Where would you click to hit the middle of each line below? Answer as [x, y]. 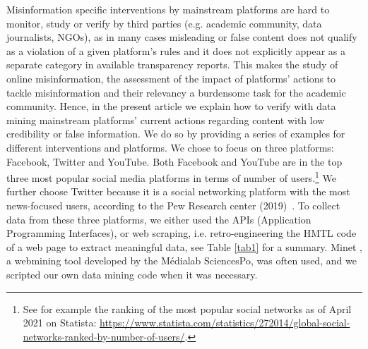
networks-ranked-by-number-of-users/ [104, 336]
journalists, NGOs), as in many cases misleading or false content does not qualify [182, 37]
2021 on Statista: [60, 323]
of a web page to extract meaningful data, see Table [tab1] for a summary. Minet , [184, 246]
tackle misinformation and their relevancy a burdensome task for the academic [176, 92]
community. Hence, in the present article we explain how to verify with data [171, 106]
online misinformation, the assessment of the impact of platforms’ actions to [171, 78]
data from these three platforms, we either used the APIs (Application [159, 219]
